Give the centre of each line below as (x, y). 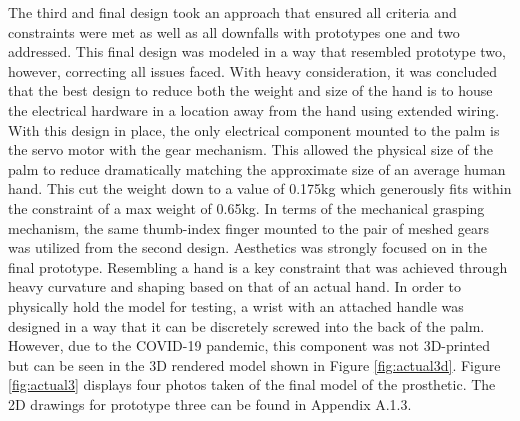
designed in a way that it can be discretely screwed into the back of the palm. (246, 325)
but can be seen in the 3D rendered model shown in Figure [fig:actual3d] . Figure (254, 364)
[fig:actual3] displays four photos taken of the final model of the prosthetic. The (252, 384)
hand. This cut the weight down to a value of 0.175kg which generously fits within (260, 188)
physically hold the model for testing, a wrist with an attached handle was (236, 305)
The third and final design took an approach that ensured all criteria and (232, 12)
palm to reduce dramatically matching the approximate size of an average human (257, 168)
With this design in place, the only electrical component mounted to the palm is (254, 129)
